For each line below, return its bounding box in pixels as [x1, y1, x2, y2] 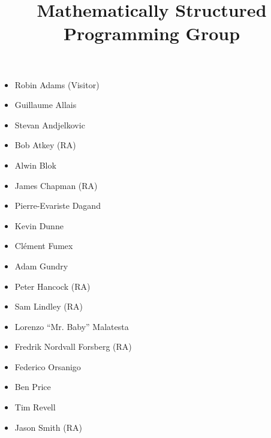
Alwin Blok [14, 158, 56, 171]
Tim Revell [14, 401, 56, 413]
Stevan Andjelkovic [14, 118, 85, 131]
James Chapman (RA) [14, 179, 98, 191]
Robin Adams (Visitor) [14, 78, 100, 91]
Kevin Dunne [14, 219, 64, 232]
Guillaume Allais [14, 98, 77, 111]
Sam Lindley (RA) [14, 300, 83, 313]
